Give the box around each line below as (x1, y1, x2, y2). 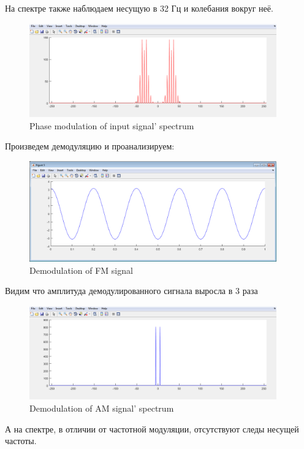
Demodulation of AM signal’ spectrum (29, 401, 174, 414)
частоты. (5, 434, 37, 447)
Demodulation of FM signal (29, 263, 133, 276)
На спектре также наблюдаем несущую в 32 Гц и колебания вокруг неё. (5, 2, 273, 14)
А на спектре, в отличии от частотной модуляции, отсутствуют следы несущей (5, 422, 299, 435)
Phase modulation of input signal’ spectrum (29, 119, 194, 132)
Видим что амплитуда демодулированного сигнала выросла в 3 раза (5, 284, 258, 297)
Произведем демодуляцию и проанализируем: (5, 140, 175, 153)
